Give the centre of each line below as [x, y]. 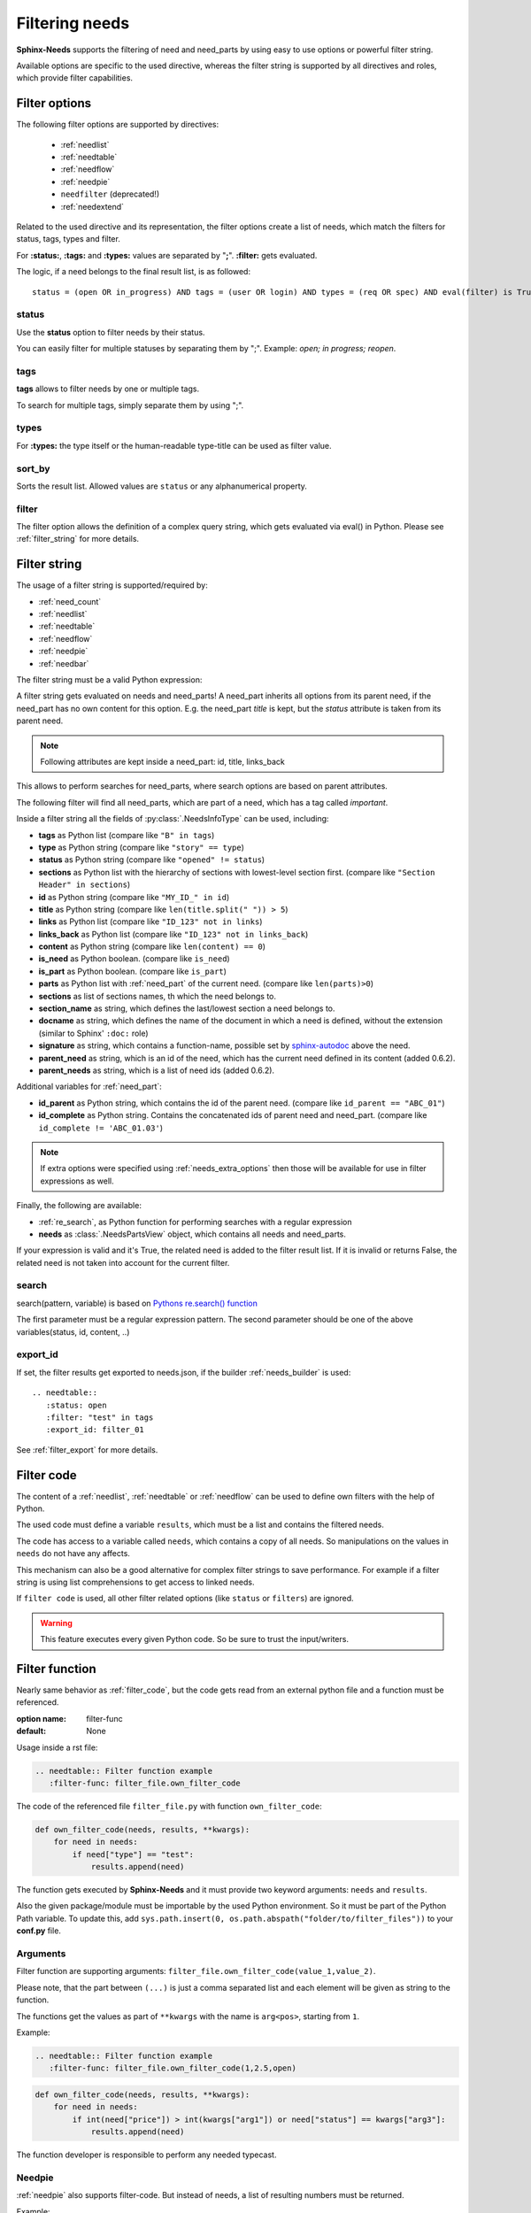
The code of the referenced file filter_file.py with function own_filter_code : [169, 1806]
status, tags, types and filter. [69, 239]
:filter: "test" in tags [100, 1417]
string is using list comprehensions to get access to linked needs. [135, 1582]
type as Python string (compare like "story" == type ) [142, 847]
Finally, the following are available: [79, 1206]
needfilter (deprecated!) [110, 194]
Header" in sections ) [85, 884]
